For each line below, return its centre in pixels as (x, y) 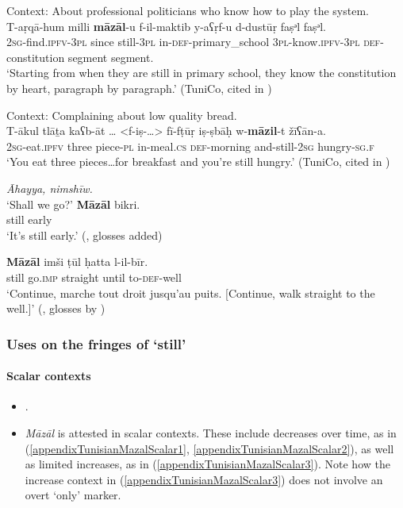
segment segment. (111, 57)
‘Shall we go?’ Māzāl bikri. (73, 204)
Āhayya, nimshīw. (50, 188)
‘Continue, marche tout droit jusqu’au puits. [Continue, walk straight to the (191, 292)
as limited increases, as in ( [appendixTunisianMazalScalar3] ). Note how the (207, 464)
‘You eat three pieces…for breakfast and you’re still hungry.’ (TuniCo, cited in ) (198, 162)
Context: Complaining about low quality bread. (122, 115)
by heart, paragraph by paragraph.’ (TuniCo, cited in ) (139, 88)
